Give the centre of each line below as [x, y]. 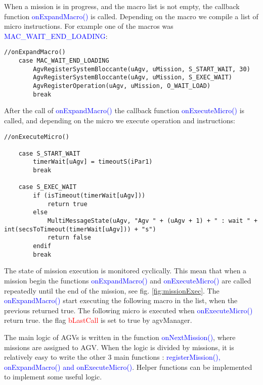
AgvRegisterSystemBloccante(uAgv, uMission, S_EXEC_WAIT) [133, 78]
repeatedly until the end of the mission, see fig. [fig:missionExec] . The [112, 290]
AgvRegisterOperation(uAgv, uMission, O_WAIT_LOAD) [122, 86]
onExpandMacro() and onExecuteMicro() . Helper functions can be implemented [128, 367]
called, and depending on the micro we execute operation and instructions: [120, 120]
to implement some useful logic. [53, 377]
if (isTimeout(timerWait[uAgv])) [89, 196]
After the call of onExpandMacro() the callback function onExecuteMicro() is [124, 110]
